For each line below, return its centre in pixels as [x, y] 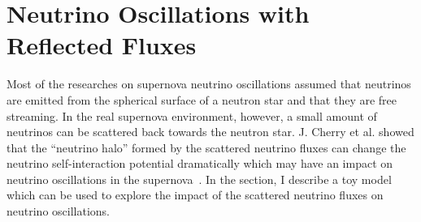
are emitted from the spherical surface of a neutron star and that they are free [202, 99]
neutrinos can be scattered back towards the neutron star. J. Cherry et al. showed [210, 132]
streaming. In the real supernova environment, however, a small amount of [192, 115]
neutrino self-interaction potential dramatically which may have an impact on [200, 163]
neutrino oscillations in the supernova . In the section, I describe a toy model [199, 179]
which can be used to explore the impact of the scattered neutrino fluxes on [195, 195]
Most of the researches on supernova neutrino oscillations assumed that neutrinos [209, 84]
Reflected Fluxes [102, 45]
